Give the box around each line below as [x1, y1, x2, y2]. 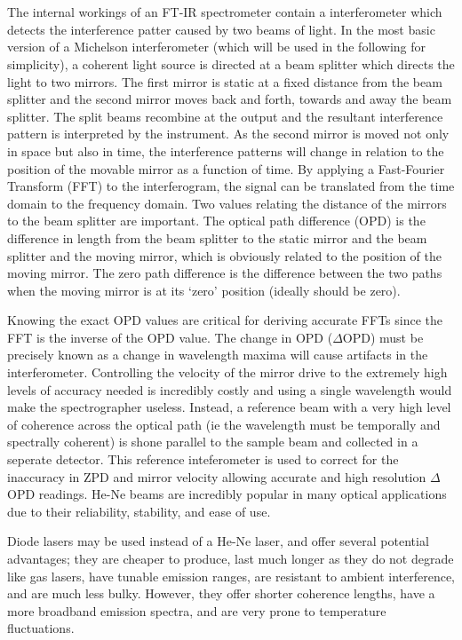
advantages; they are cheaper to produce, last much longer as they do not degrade [7, 549, 454, 567]
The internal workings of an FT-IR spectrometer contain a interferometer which [7, 3, 442, 21]
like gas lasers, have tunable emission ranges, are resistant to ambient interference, [7, 566, 456, 585]
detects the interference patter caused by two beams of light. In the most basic [7, 20, 435, 38]
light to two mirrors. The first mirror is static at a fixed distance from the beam [7, 72, 442, 91]
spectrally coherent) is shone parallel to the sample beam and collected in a [7, 432, 418, 451]
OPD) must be [342, 328, 424, 346]
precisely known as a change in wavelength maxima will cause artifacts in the [7, 345, 428, 364]
